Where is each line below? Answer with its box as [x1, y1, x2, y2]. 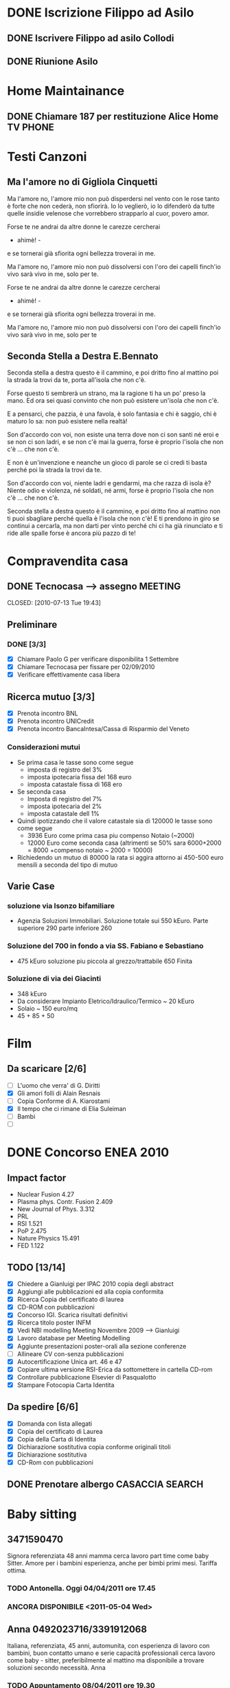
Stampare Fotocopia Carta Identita [16, 1380, 115, 1389]
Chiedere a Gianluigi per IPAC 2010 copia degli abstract [16, 1280, 174, 1288]
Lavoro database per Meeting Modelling [16, 1334, 130, 1342]
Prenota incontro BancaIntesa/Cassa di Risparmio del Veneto [16, 725, 190, 733]
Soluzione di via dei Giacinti [7, 974, 102, 984]
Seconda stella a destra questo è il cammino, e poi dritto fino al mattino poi [7, 368, 218, 377]
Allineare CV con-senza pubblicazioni [16, 1349, 124, 1358]
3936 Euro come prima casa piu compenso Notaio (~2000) [27, 831, 195, 839]
